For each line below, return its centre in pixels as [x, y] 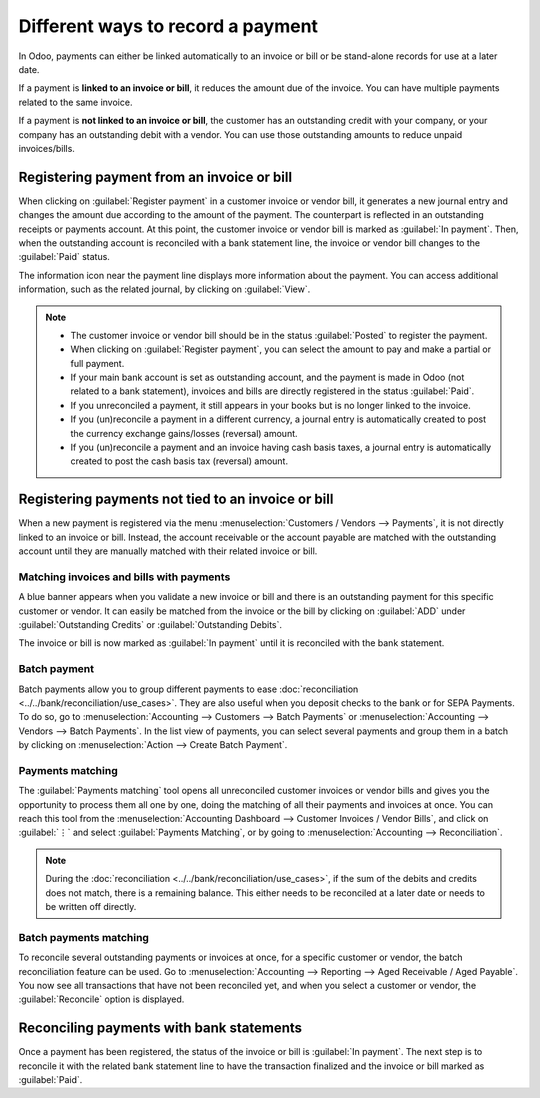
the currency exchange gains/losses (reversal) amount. [184, 433]
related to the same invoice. [75, 102]
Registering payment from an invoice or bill [155, 176]
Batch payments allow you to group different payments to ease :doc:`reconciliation [188, 689]
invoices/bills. [46, 148]
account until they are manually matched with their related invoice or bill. [168, 551]
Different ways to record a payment [168, 26]
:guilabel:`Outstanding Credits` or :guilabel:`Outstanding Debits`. [150, 625]
